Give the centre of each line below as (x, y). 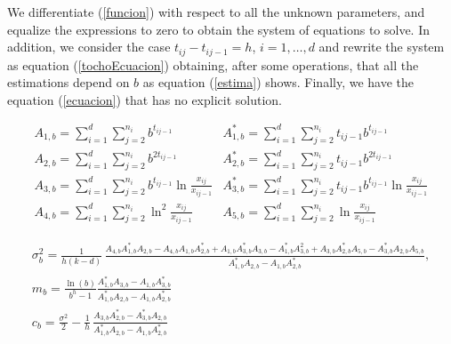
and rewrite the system (382, 47)
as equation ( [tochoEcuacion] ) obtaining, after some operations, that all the (213, 64)
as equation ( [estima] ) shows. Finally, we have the (278, 82)
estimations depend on (68, 82)
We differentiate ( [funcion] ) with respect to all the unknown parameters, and (216, 12)
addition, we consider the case (89, 47)
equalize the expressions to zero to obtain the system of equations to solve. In (219, 29)
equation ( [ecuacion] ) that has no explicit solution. (145, 99)
